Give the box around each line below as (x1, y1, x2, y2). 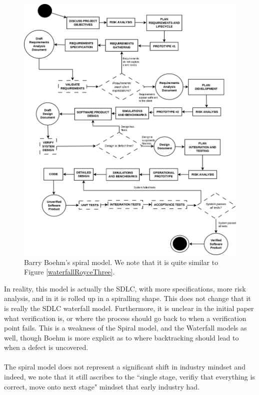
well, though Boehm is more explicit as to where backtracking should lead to (4, 332, 239, 342)
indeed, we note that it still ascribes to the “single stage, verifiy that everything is (4, 371, 255, 382)
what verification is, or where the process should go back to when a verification (4, 312, 246, 323)
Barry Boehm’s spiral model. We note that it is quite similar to (24, 256, 218, 267)
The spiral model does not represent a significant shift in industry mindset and (4, 361, 245, 372)
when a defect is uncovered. (4, 342, 88, 352)
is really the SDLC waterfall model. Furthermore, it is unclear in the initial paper (4, 302, 254, 313)
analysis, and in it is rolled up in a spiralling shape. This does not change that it (4, 293, 251, 303)
